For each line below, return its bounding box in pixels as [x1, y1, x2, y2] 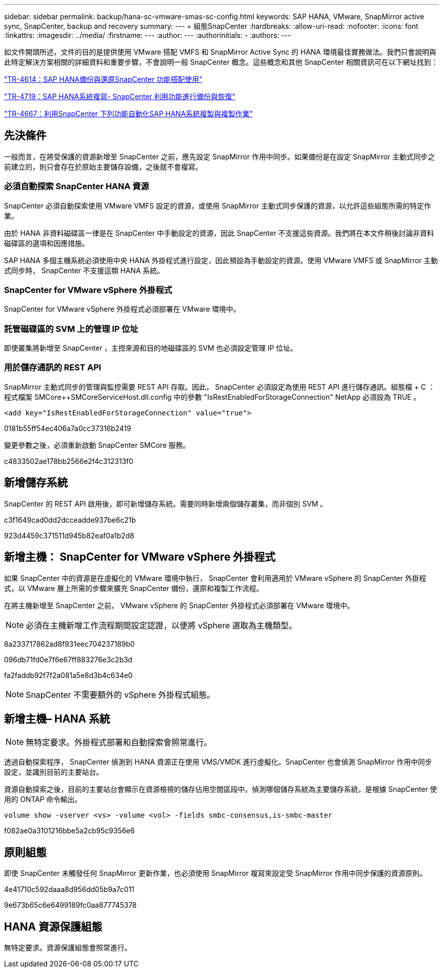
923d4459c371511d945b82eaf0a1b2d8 [4, 531, 135, 540]
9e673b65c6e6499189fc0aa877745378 [4, 901, 137, 910]
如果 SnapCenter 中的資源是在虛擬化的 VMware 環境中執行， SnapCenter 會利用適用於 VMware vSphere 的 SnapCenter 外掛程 [4, 573, 426, 582]
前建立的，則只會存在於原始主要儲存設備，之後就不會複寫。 [4, 162, 202, 171]
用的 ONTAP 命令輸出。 [4, 795, 82, 804]
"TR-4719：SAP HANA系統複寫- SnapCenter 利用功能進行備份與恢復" [4, 92, 236, 101]
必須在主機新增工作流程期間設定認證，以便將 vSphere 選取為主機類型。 [26, 620, 297, 630]
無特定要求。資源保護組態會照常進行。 [4, 943, 131, 952]
